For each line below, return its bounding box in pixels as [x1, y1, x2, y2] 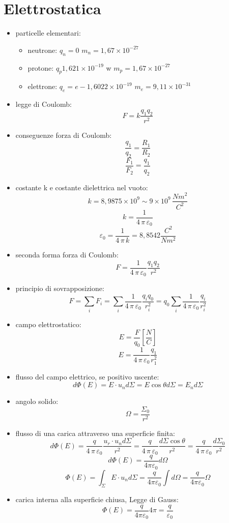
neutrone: [27, 44, 58, 55]
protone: [27, 62, 54, 73]
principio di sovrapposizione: [15, 283, 104, 294]
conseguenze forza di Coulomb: [15, 129, 112, 140]
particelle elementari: [15, 27, 81, 38]
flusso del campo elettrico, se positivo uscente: [15, 371, 159, 382]
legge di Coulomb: [15, 99, 72, 109]
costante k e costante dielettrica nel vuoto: [15, 182, 148, 192]
